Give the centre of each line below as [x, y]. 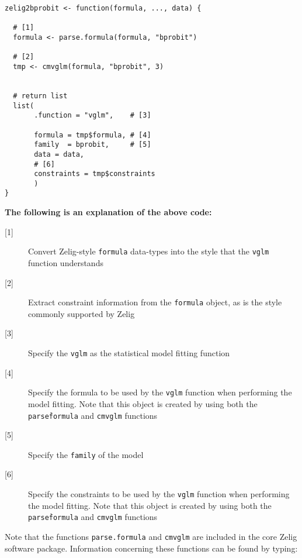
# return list [40, 96]
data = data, [59, 154]
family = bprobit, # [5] [93, 145]
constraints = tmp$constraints [95, 174]
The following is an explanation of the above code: [108, 212]
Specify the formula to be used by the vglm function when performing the [160, 392]
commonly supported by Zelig [81, 313]
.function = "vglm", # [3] [93, 116]
